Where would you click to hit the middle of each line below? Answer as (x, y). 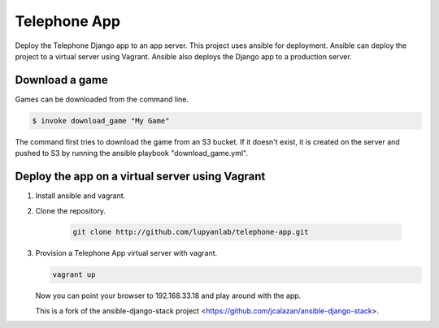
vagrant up (74, 275)
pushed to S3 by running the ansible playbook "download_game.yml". (131, 153)
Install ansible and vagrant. (80, 196)
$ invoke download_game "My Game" (101, 121)
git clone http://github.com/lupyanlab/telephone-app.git (191, 232)
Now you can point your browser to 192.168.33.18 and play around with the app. (168, 296)
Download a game (62, 80)
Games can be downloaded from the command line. (102, 99)
